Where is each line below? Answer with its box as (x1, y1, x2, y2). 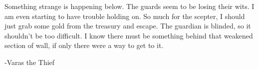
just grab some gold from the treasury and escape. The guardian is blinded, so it (4, 20, 251, 31)
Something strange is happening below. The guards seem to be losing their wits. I (4, 1, 255, 11)
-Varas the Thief (4, 56, 55, 67)
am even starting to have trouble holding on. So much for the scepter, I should (4, 10, 245, 21)
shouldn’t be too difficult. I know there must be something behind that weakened (4, 30, 253, 40)
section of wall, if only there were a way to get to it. (4, 40, 164, 50)
